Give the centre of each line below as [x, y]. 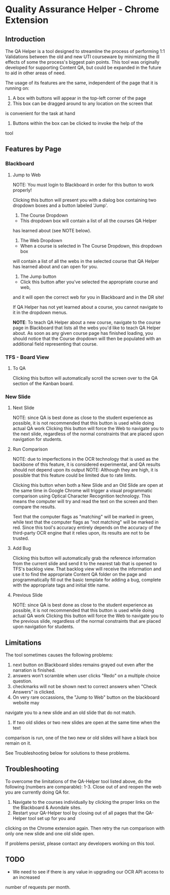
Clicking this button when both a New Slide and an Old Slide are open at [88, 485]
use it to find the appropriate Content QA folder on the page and [79, 574]
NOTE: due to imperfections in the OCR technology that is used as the [86, 459]
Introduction [25, 39]
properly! [22, 190]
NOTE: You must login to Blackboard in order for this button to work [83, 185]
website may [26, 703]
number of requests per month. [38, 887]
